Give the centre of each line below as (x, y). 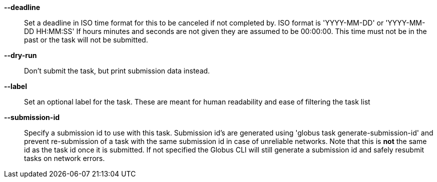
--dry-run (21, 55)
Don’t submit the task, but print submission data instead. (117, 71)
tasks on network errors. (65, 158)
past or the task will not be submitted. (86, 40)
